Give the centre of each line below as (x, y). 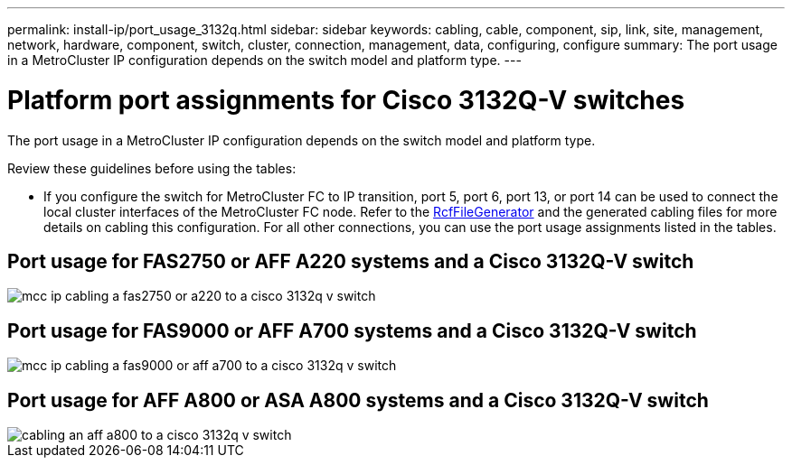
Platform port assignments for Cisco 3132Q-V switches (346, 100)
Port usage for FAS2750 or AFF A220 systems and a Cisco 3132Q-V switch (351, 261)
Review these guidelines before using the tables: (152, 168)
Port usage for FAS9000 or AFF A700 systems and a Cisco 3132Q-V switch (352, 330)
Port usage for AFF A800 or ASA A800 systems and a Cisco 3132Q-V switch (358, 400)
